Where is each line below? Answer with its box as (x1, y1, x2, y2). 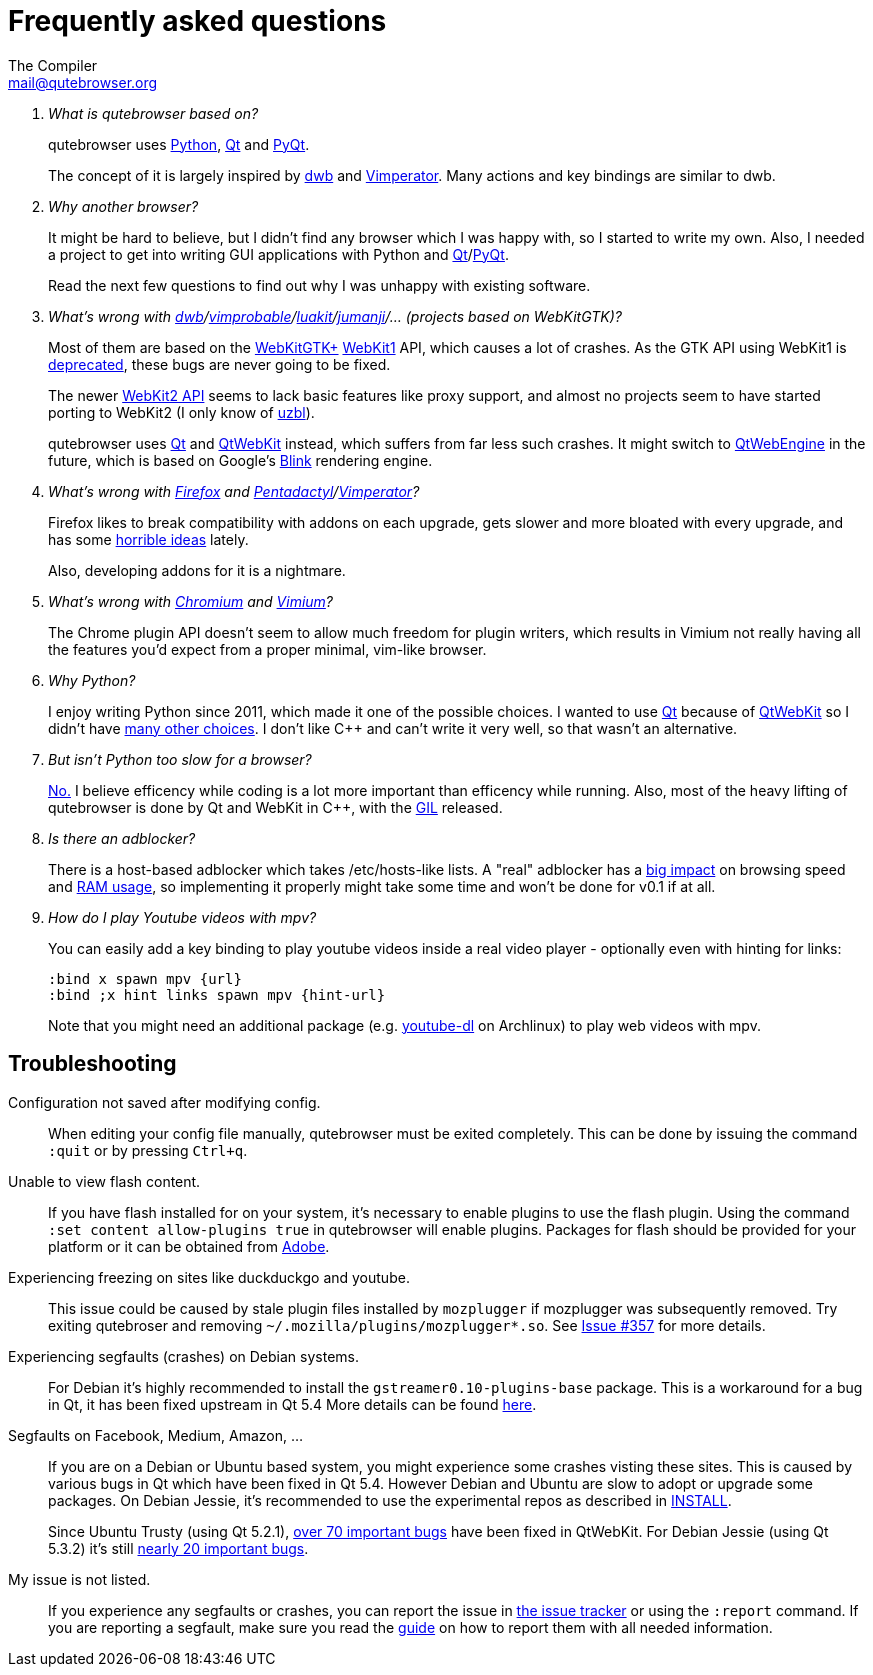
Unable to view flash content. (8, 1172, 201, 1190)
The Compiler (8, 56, 98, 74)
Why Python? (48, 671, 136, 689)
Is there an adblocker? (48, 829, 196, 847)
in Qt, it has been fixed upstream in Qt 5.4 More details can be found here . (48, 1395, 537, 1413)
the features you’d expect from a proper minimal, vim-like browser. (48, 640, 487, 658)
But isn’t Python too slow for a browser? (48, 750, 312, 768)
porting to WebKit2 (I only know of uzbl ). (48, 403, 315, 421)
